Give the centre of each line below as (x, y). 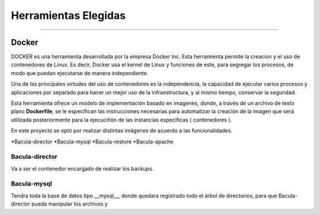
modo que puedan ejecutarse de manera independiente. (80, 73)
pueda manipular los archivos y (70, 204)
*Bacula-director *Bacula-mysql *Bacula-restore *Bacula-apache (92, 142)
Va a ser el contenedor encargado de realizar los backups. (82, 168)
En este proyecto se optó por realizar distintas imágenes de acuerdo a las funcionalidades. (121, 131)
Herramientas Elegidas (68, 15)
